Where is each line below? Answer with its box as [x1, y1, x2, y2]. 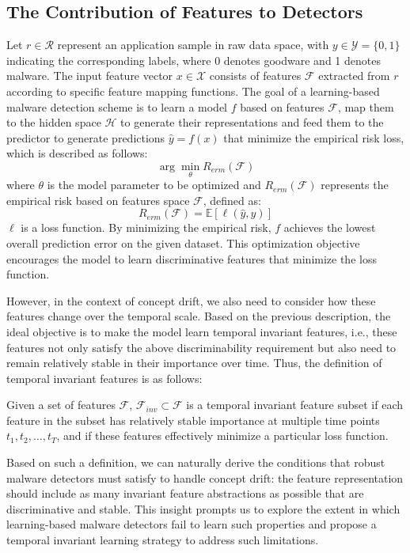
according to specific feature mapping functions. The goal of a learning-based [6, 82, 380, 99]
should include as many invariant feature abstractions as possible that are [6, 485, 364, 502]
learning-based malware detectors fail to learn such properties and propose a [6, 516, 377, 532]
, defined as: [203, 191, 261, 208]
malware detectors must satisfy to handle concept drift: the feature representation [6, 469, 404, 486]
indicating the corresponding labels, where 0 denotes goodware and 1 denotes [6, 51, 381, 68]
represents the [321, 176, 389, 193]
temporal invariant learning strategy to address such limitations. [6, 532, 319, 548]
